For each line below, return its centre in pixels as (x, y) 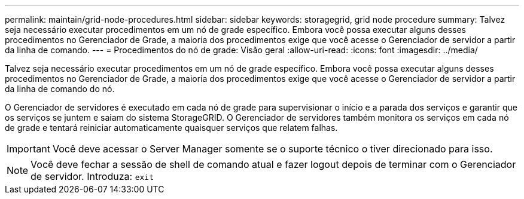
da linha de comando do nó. (60, 89)
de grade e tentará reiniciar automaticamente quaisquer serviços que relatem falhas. (171, 128)
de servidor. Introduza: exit (92, 176)
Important (28, 149)
